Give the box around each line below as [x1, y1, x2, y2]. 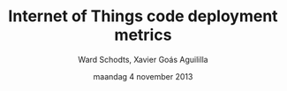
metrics [114, 25, 172, 45]
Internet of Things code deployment [7, 6, 279, 27]
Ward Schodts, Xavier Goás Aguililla [78, 54, 208, 64]
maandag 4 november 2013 [93, 71, 193, 81]
